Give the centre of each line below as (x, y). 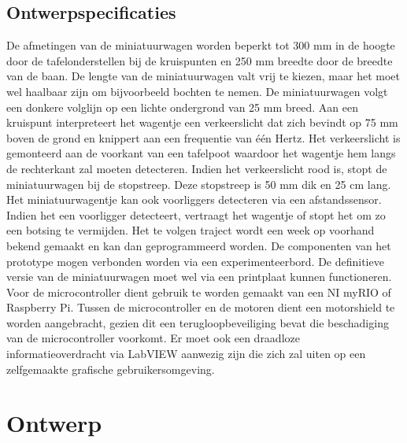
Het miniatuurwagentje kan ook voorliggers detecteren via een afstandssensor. (194, 199)
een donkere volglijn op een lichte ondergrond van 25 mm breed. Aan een (182, 107)
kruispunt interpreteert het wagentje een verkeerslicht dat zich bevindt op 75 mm (202, 122)
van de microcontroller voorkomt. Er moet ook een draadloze (153, 338)
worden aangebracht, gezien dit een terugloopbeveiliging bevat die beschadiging (198, 322)
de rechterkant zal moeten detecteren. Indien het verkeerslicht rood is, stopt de (197, 168)
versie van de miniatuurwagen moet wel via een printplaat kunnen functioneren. (199, 277)
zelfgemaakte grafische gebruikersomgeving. (111, 369)
